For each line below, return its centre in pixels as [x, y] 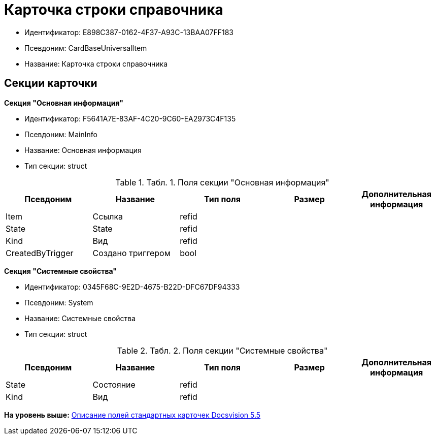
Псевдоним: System [59, 302]
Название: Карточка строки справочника [96, 64]
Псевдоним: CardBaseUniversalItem [86, 48]
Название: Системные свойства [80, 318]
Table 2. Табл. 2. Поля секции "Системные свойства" [222, 350]
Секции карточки [51, 83]
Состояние [114, 384]
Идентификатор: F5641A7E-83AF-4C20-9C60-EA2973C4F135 [130, 118]
